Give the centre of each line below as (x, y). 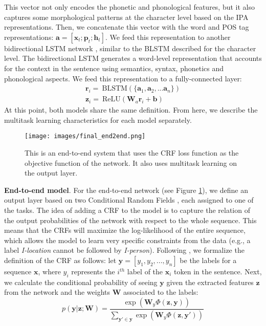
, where (49, 271)
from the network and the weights (57, 292)
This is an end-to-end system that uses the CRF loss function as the (132, 153)
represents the (93, 271)
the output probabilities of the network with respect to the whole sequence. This (130, 220)
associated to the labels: (161, 292)
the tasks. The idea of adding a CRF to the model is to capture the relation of (127, 210)
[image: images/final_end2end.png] (85, 136)
